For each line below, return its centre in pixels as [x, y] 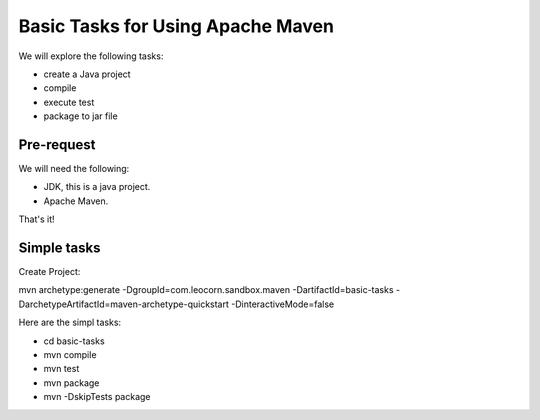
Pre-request [57, 144]
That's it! [36, 219]
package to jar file [81, 116]
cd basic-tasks [74, 341]
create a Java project [87, 74]
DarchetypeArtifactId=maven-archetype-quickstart [124, 304]
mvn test [61, 369]
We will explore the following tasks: [91, 56]
